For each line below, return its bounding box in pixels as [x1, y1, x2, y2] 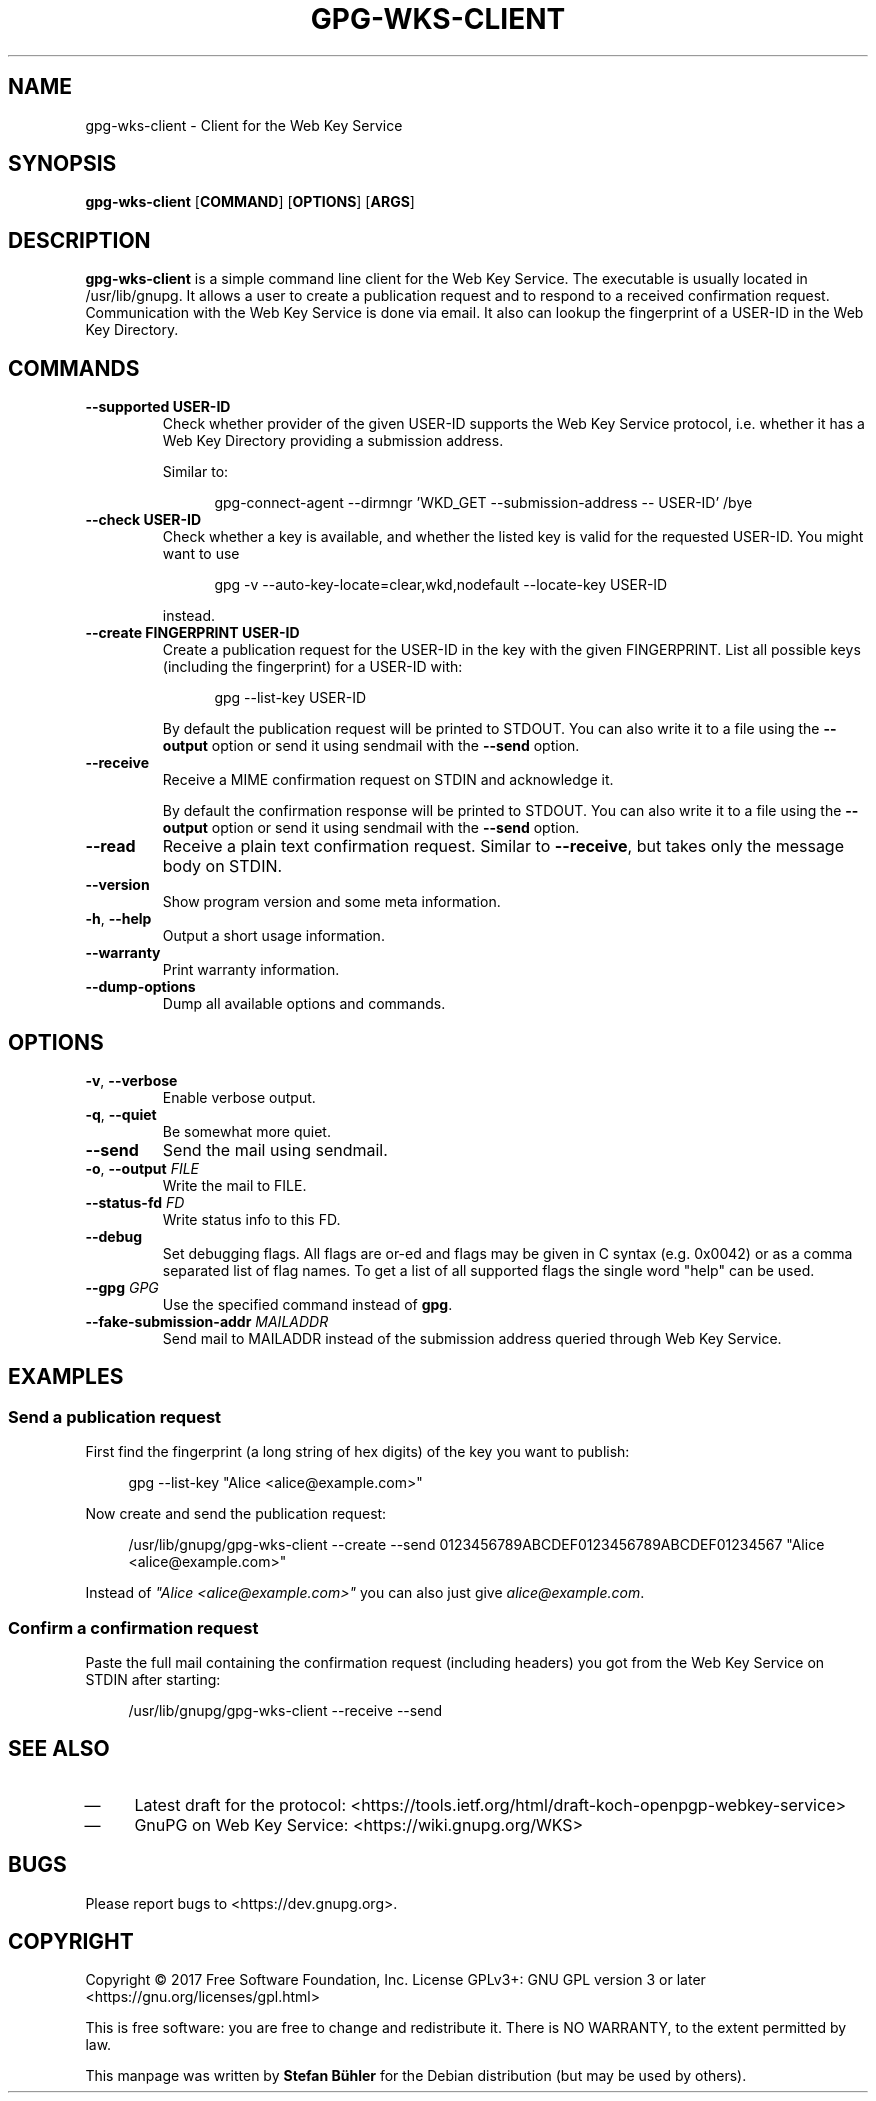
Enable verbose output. [162, 1088, 316, 1106]
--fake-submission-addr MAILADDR [85, 1312, 329, 1330]
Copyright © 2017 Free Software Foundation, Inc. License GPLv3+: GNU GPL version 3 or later [85, 1971, 706, 1989]
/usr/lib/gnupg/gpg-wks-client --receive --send [128, 1701, 443, 1719]
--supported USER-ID [85, 398, 231, 416]
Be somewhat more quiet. [162, 1122, 331, 1140]
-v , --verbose [85, 1071, 178, 1089]
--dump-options [85, 978, 196, 996]
